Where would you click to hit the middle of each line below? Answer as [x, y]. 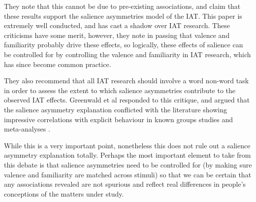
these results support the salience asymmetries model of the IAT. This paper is [123, 16]
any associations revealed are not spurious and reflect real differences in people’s [125, 184]
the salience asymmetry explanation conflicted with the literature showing [116, 109]
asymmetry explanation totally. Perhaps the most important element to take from [128, 155]
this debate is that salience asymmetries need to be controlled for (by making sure [128, 164]
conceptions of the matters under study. [64, 193]
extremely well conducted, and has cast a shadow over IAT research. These [117, 25]
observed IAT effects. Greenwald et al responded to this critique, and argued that [127, 100]
